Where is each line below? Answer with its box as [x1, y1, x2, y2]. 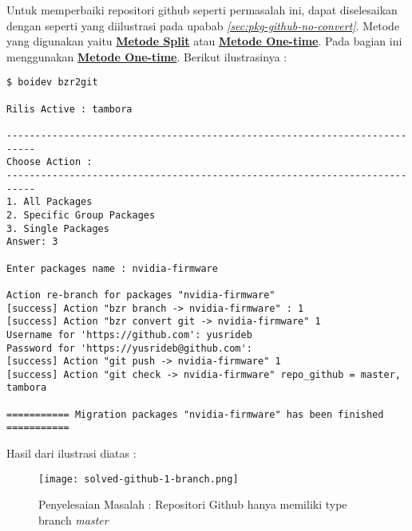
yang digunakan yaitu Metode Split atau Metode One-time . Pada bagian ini [6, 33, 402, 49]
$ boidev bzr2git [6, 77, 98, 88]
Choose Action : [6, 156, 93, 168]
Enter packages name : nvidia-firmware [6, 262, 218, 274]
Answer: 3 [6, 236, 58, 248]
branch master [38, 511, 109, 528]
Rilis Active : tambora [6, 103, 133, 115]
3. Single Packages [6, 222, 109, 234]
